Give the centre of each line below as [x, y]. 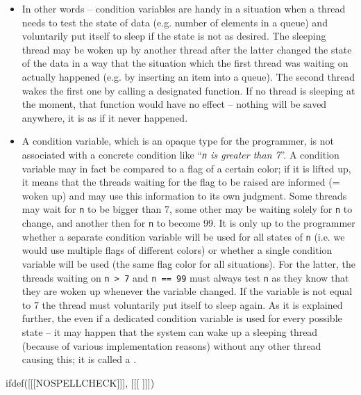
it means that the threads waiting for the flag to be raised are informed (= [181, 182]
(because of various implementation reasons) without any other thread [171, 345]
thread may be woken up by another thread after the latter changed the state [187, 49]
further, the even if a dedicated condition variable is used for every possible [182, 318]
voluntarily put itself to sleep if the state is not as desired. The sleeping [174, 36]
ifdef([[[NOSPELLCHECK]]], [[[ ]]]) [80, 382]
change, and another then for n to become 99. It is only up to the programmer [188, 223]
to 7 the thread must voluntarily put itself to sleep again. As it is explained [182, 304]
